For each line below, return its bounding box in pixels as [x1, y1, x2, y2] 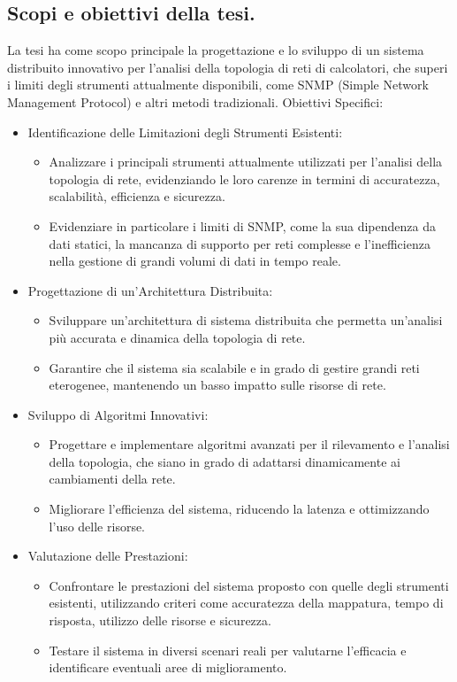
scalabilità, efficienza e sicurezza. [49, 187, 225, 205]
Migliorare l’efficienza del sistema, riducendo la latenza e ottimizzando [49, 500, 430, 518]
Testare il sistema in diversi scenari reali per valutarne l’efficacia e [49, 640, 407, 659]
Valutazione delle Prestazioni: [27, 546, 188, 565]
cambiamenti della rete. [49, 469, 176, 488]
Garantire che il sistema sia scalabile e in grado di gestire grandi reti [49, 358, 420, 376]
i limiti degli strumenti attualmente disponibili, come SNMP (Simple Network [7, 75, 429, 94]
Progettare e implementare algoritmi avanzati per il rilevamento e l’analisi [49, 435, 450, 453]
